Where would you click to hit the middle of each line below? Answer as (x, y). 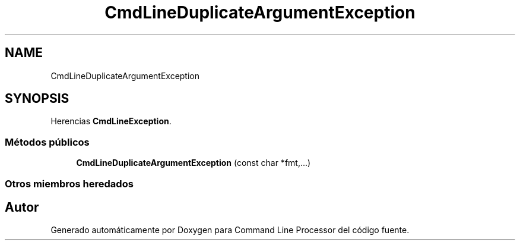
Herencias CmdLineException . (111, 121)
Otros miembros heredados (69, 183)
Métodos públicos (47, 142)
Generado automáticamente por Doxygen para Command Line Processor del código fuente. (230, 230)
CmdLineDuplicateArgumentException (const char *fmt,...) (194, 163)
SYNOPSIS (37, 99)
